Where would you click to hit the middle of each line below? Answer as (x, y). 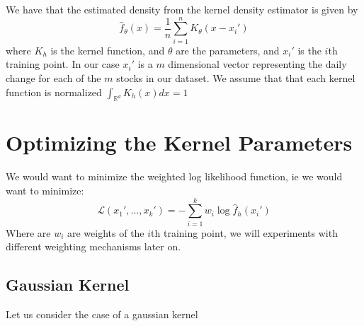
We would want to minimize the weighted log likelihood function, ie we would (174, 176)
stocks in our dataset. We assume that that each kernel (236, 77)
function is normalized (54, 92)
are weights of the (106, 232)
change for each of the (53, 77)
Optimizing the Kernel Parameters (179, 142)
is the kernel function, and (108, 50)
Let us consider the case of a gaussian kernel (102, 314)
